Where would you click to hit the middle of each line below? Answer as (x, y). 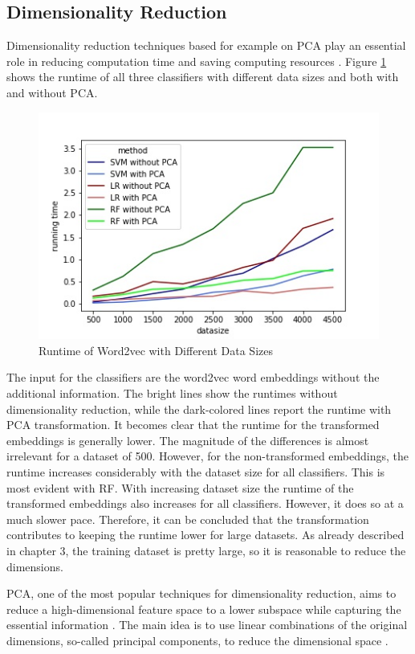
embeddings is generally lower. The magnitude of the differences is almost (188, 440)
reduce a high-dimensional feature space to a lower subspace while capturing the (204, 609)
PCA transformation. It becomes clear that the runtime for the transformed (193, 425)
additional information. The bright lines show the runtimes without (172, 393)
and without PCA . (52, 92)
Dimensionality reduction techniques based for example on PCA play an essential (206, 45)
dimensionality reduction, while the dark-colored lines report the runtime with (199, 409)
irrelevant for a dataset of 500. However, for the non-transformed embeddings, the (208, 456)
